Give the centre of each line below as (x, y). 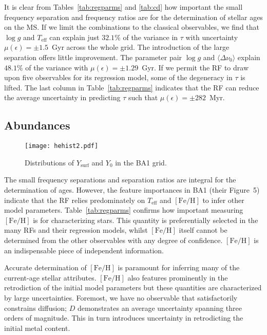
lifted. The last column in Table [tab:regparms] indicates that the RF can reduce (132, 87)
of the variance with (57, 67)
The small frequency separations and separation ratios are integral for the (120, 180)
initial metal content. (37, 328)
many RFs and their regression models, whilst (76, 230)
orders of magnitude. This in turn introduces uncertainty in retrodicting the (124, 318)
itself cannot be (203, 230)
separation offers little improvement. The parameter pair (93, 57)
